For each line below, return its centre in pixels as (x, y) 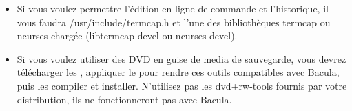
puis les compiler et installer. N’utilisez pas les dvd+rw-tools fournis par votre (182, 85)
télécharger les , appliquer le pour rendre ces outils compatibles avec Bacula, (178, 72)
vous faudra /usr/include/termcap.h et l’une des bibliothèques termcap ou (174, 22)
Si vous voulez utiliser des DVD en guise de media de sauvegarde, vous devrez (182, 58)
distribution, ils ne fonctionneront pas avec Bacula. (124, 99)
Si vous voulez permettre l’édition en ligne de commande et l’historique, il (173, 8)
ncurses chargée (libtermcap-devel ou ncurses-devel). (127, 36)
